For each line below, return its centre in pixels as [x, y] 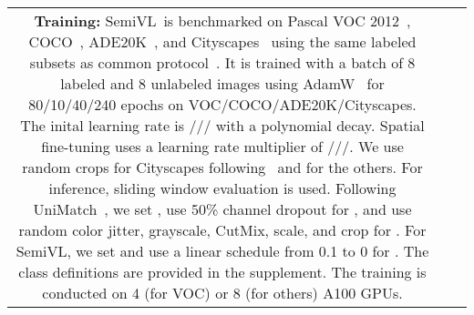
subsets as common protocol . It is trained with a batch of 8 [222, 62]
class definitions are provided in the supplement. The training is [222, 272]
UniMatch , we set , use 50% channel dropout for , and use [222, 209]
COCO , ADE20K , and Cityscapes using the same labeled [222, 41]
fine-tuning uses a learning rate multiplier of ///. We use [222, 146]
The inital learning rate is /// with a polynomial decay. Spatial [222, 125]
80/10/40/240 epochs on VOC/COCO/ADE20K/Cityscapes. [222, 104]
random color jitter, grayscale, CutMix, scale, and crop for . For [222, 230]
